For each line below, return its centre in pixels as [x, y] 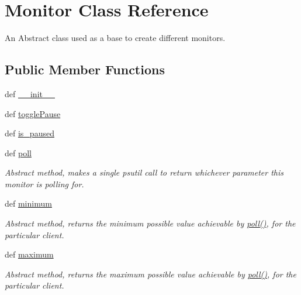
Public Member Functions [85, 69]
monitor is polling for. [44, 183]
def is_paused [30, 133]
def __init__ [30, 93]
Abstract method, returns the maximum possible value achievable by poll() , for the [150, 274]
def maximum [29, 254]
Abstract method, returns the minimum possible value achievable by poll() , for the [150, 223]
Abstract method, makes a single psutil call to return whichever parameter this [144, 172]
